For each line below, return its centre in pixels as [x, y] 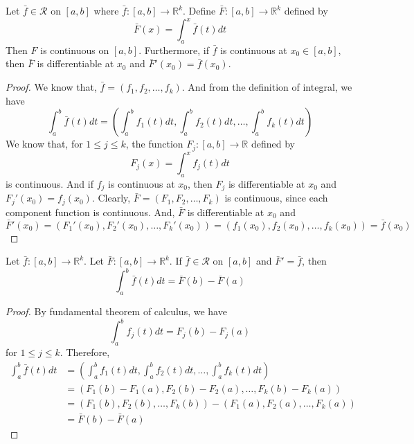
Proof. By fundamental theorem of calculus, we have [116, 311]
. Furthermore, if [174, 50]
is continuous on [75, 50]
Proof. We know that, [51, 87]
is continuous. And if [49, 184]
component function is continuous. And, [90, 212]
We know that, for [44, 144]
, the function [154, 144]
